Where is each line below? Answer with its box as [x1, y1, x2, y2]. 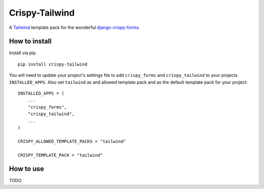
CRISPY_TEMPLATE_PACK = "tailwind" [18, 152, 103, 158]
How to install [9, 37, 52, 46]
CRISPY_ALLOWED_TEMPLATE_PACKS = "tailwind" [18, 139, 127, 144]
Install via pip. [9, 50, 37, 56]
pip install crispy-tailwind [18, 61, 88, 67]
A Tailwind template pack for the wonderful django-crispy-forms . [9, 24, 140, 30]
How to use [9, 165, 44, 173]
